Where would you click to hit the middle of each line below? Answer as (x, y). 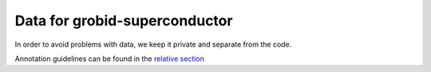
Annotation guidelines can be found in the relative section (110, 59)
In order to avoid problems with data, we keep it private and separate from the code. (153, 44)
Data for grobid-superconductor (124, 21)
